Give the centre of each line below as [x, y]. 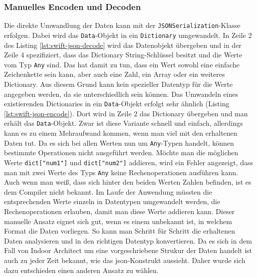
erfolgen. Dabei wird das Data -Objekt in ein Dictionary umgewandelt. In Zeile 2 [128, 35]
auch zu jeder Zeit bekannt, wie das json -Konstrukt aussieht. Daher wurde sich [125, 260]
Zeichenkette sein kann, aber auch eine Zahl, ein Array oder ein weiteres [115, 74]
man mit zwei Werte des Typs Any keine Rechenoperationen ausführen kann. [121, 172]
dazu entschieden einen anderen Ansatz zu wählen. [81, 270]
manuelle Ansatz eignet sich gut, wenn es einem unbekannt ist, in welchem [118, 221]
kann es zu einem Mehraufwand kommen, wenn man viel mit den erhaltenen [121, 133]
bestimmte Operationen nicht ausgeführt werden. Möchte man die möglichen [121, 152]
